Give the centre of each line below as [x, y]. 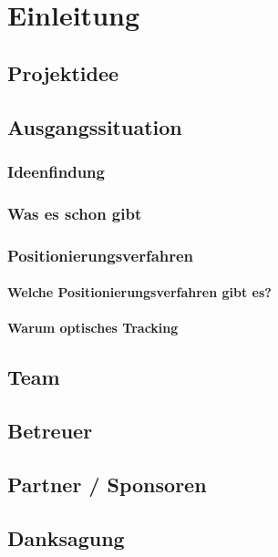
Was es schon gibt [75, 213]
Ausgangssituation [95, 126]
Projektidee [63, 72]
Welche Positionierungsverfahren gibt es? [139, 292]
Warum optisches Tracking [93, 328]
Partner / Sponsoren [107, 484]
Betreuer [50, 431]
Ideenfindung [56, 171]
